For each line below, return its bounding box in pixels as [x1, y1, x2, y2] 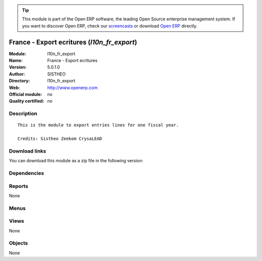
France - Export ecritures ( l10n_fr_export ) [9, 38, 137, 46]
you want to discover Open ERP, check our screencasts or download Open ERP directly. [22, 23, 197, 29]
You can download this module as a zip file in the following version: [9, 158, 144, 164]
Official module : [9, 92, 42, 97]
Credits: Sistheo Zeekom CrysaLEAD [17, 136, 102, 141]
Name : [9, 58, 23, 63]
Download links [9, 148, 46, 154]
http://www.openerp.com [47, 85, 98, 91]
